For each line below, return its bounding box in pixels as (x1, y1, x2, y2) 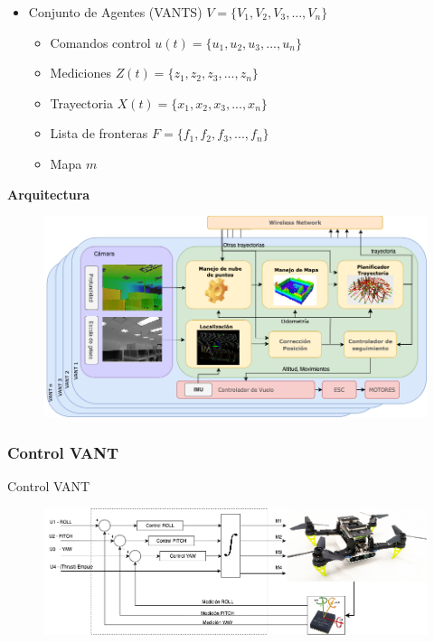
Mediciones (50, 63, 111, 82)
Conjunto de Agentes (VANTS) (28, 3, 203, 21)
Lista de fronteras (50, 124, 148, 143)
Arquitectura (7, 184, 90, 203)
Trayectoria (50, 93, 113, 112)
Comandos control (50, 33, 151, 51)
